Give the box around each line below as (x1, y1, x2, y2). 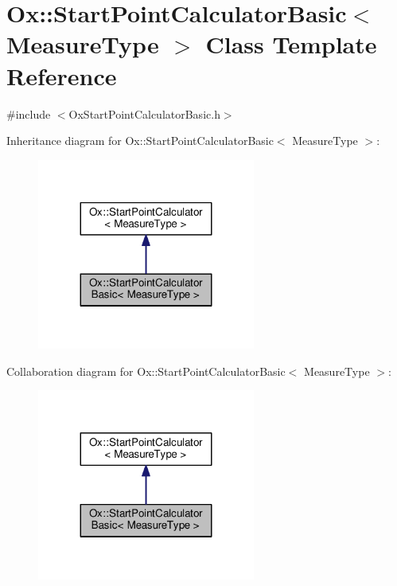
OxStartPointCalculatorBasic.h (68, 105, 220, 122)
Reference (6, 59, 117, 92)
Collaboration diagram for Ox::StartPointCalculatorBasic (6, 362, 286, 379)
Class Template (205, 28, 377, 61)
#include (6, 105, 51, 122)
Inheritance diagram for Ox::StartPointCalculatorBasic (6, 132, 274, 149)
